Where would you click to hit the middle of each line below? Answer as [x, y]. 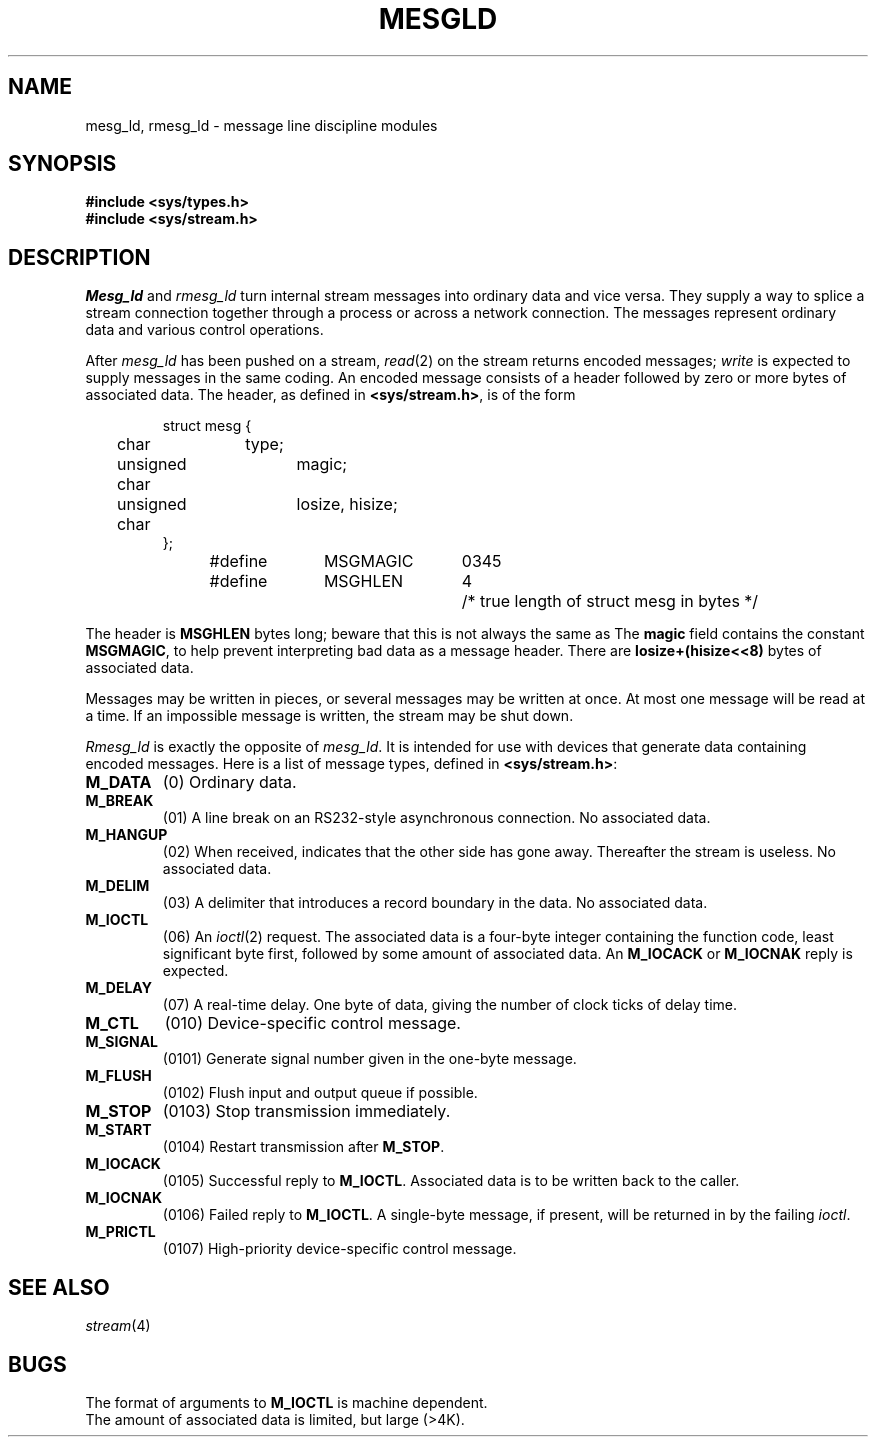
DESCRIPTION [79, 257]
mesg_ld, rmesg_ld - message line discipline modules [261, 125]
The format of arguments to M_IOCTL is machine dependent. [286, 1402]
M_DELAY [118, 988]
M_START [118, 1130]
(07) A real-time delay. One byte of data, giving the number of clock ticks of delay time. [449, 1005]
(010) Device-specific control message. [312, 1023]
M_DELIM [117, 886]
